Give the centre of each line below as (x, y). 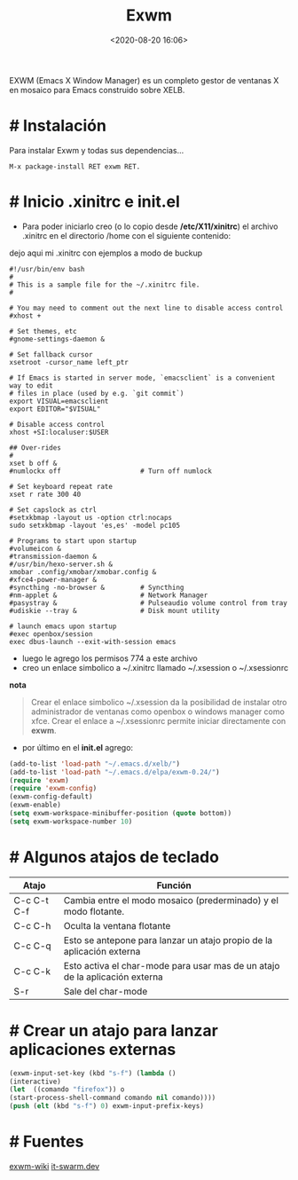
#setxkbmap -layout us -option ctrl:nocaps (91, 517)
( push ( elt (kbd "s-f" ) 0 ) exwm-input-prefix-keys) (106, 1106)
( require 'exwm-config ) (53, 789)
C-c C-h (32, 925)
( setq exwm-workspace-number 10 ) (71, 822)
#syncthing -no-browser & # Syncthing (97, 587)
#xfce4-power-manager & (53, 579)
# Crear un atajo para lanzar (114, 1031)
